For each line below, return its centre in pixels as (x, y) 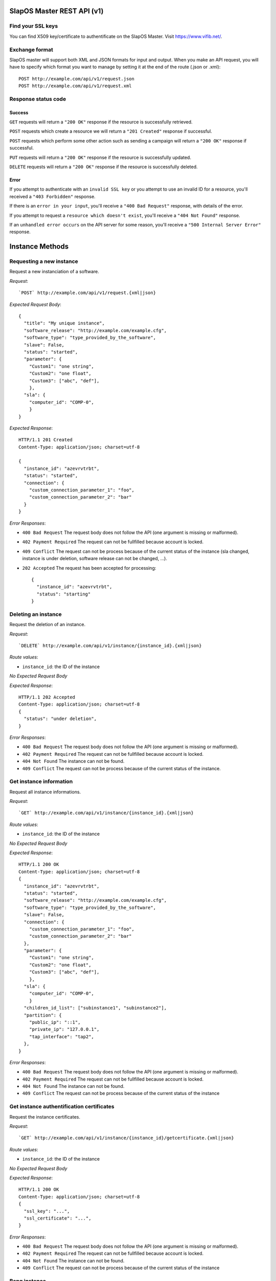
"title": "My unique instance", (64, 323)
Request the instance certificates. (45, 1117)
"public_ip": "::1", (55, 1022)
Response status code (38, 99)
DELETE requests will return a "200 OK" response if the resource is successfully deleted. (103, 167)
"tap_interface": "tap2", (62, 1037)
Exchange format (31, 50)
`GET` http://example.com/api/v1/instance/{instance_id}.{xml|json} (106, 813)
